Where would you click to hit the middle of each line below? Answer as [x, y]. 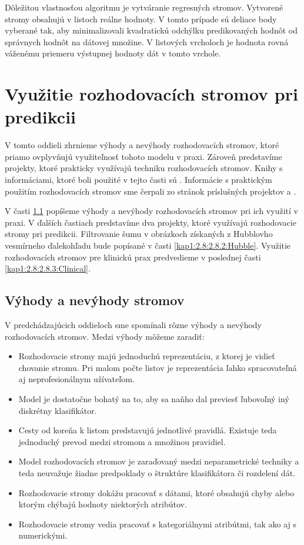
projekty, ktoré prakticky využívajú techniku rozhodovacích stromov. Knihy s [144, 168]
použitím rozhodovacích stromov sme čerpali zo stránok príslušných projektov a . [151, 191]
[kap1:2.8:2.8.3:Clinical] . [48, 268]
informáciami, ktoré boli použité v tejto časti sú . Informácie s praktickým [138, 180]
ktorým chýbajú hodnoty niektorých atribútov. [103, 504]
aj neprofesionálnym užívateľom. [76, 379]
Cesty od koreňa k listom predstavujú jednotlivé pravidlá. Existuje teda [148, 430]
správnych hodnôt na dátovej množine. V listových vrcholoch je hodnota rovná [147, 41]
